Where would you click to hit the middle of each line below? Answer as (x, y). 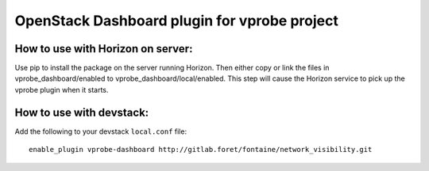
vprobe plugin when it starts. (62, 89)
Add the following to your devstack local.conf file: (100, 131)
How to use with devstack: (82, 112)
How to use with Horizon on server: (104, 49)
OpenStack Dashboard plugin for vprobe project (177, 21)
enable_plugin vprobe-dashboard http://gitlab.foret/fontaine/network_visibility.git (201, 150)
